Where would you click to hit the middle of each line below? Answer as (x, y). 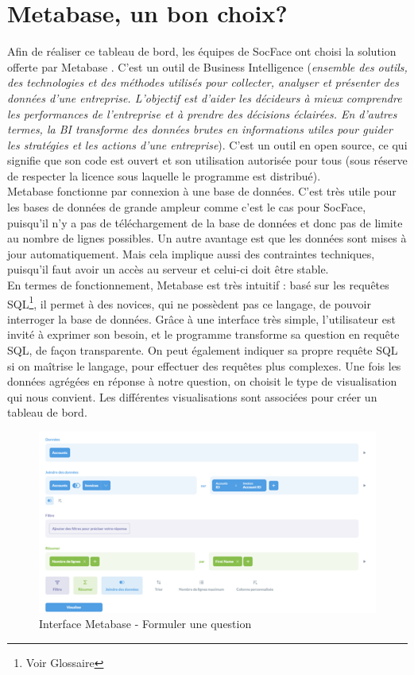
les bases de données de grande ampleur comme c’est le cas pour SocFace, (187, 207)
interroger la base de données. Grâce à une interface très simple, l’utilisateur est (201, 318)
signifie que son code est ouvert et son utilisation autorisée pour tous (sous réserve (207, 160)
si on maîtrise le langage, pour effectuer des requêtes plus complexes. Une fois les (204, 365)
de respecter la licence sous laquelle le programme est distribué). (164, 175)
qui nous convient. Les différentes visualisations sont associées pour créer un (192, 396)
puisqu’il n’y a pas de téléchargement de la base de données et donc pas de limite (205, 222)
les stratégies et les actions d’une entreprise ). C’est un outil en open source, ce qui (207, 144)
